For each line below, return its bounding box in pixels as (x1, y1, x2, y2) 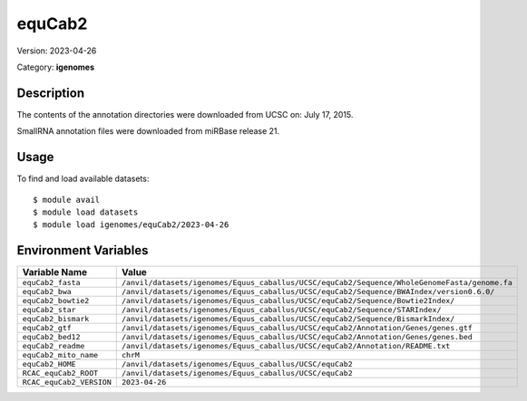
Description (16, 85, 85, 100)
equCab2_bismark (22, 314, 90, 324)
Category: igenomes (16, 62, 95, 72)
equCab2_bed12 (22, 332, 81, 342)
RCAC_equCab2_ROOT (22, 368, 99, 378)
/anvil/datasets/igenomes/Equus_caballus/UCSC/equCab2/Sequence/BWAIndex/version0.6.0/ (121, 287, 495, 297)
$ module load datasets (33, 206, 139, 217)
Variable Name (22, 266, 88, 279)
